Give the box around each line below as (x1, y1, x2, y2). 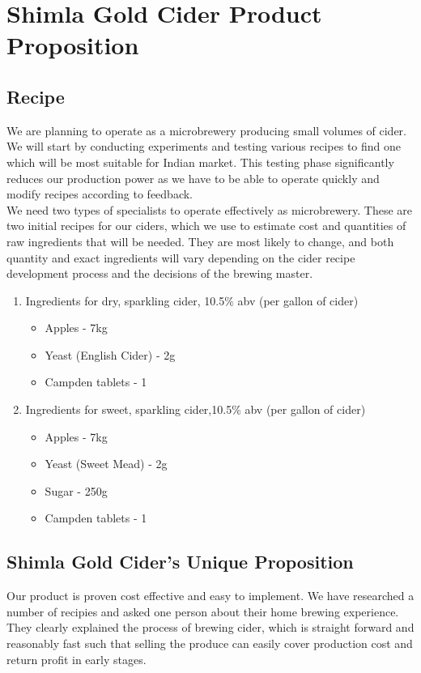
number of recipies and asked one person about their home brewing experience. (6, 603, 399, 620)
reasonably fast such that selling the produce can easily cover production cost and (6, 635, 413, 652)
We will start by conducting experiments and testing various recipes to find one (6, 138, 402, 155)
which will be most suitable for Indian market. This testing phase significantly (6, 153, 394, 170)
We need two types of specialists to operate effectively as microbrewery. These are (6, 201, 413, 218)
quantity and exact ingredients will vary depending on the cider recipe (6, 249, 355, 266)
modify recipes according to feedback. (6, 185, 193, 202)
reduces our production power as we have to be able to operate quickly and (6, 169, 380, 186)
